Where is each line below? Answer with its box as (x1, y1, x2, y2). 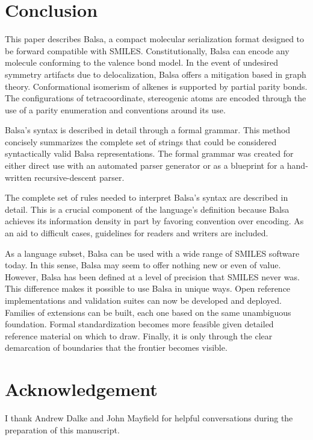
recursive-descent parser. (34, 171, 125, 183)
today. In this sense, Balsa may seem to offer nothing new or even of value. (5, 259, 281, 271)
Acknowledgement (5, 377, 158, 401)
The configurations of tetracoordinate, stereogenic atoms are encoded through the (5, 92, 306, 104)
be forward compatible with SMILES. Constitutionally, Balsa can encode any (5, 44, 290, 57)
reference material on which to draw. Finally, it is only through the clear (5, 329, 273, 342)
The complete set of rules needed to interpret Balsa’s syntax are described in (5, 191, 288, 204)
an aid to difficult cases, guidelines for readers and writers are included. (5, 227, 268, 239)
